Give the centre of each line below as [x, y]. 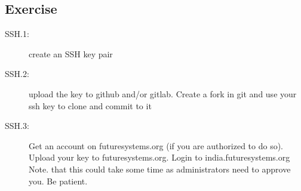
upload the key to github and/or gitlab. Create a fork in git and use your [163, 93]
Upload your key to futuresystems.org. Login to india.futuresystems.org [159, 157]
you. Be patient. [58, 181]
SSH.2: [17, 74]
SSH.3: [17, 126]
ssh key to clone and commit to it [90, 105]
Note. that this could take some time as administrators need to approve [160, 169]
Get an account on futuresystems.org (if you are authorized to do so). [156, 145]
